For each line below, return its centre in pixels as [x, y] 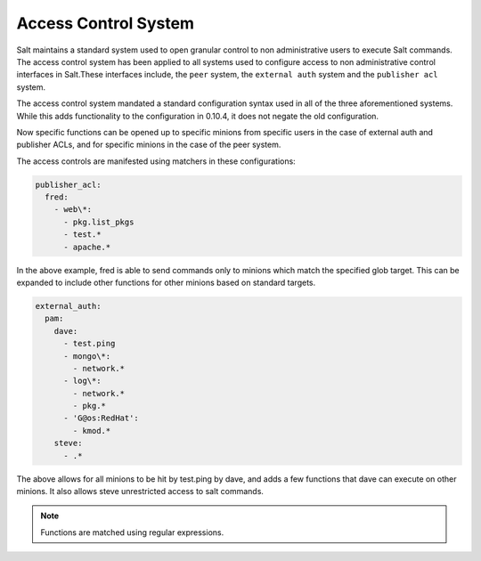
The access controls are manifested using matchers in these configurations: [156, 161]
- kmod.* [92, 431]
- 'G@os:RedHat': [102, 418]
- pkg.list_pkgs [99, 222]
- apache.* [87, 247]
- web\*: [73, 210]
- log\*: [82, 381]
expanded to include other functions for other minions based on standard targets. [166, 282]
